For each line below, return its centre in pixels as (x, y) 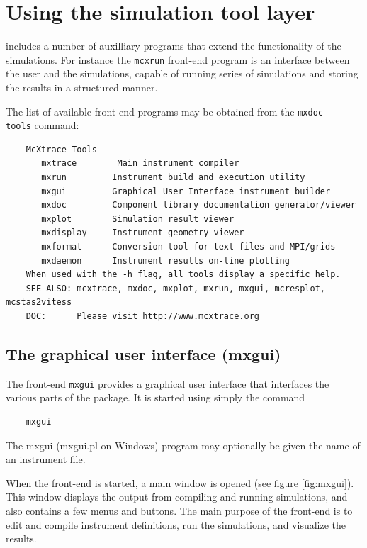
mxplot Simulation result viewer (138, 219)
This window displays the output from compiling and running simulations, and (177, 497)
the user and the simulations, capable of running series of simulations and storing (182, 73)
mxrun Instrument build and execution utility (173, 178)
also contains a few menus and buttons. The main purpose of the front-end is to (179, 511)
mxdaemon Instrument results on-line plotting (165, 261)
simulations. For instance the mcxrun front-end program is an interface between (178, 59)
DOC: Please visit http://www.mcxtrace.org (142, 316)
